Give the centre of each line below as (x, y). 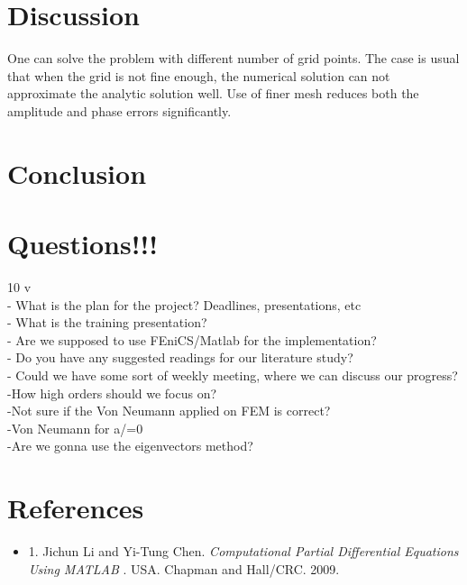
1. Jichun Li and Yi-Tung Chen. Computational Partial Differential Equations (243, 551)
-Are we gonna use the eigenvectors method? (130, 446)
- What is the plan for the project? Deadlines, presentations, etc (184, 304)
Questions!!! (83, 244)
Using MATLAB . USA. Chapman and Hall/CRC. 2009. (184, 568)
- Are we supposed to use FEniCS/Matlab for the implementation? (192, 339)
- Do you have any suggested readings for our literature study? (180, 357)
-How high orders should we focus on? (112, 393)
